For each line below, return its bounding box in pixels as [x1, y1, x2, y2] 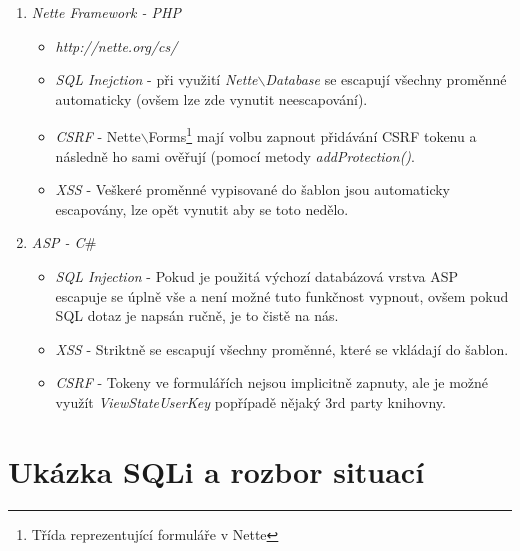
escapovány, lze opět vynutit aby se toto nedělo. [55, 198, 349, 219]
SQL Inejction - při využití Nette [55, 69, 258, 90]
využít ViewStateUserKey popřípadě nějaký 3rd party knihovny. [55, 391, 446, 412]
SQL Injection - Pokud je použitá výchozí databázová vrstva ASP [55, 266, 458, 286]
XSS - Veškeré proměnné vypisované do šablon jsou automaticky [55, 179, 450, 200]
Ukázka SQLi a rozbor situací [8, 450, 425, 491]
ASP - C [31, 232, 85, 253]
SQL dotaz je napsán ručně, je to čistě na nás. [55, 305, 339, 326]
